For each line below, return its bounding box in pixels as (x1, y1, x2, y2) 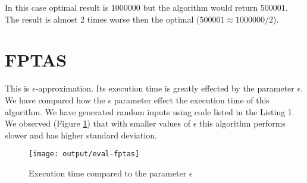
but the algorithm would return (143, 1, 258, 13)
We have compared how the (5, 93, 105, 106)
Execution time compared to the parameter (29, 166, 187, 179)
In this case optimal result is (5, 1, 109, 13)
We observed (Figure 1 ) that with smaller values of (5, 117, 191, 130)
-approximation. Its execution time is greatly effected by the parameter (35, 82, 295, 94)
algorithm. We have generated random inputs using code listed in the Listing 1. (5, 105, 295, 118)
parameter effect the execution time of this (114, 93, 270, 106)
